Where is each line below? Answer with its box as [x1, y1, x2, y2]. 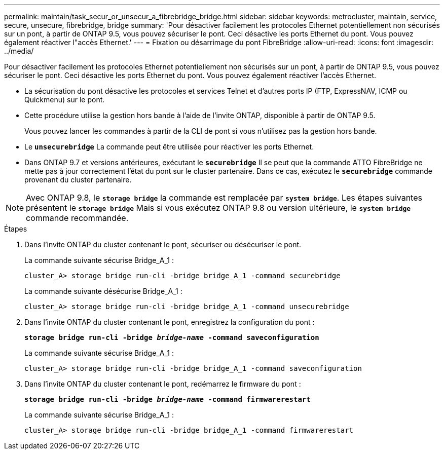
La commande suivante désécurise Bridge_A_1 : [24, 287, 182, 295]
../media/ [4, 47, 34, 55]
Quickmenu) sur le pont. [24, 95, 105, 104]
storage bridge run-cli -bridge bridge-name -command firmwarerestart [24, 395, 311, 403]
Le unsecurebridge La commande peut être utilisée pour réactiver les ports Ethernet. [24, 142, 314, 151]
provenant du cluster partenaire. [24, 175, 132, 184]
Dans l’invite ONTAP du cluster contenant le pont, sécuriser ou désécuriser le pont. [24, 240, 302, 249]
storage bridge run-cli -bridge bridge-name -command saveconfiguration [24, 333, 319, 342]
